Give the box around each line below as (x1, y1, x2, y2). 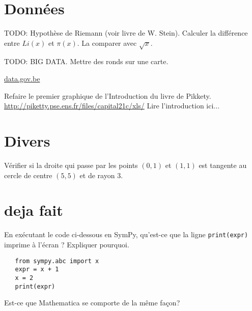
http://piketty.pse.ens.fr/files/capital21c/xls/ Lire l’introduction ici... (4, 100, 220, 111)
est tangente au (199, 159, 247, 170)
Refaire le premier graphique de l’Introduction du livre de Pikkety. (4, 90, 211, 101)
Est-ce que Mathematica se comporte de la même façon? (4, 297, 180, 308)
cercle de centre (4, 169, 52, 180)
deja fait (4, 200, 63, 220)
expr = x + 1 (15, 266, 59, 273)
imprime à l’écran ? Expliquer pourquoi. (4, 239, 129, 249)
